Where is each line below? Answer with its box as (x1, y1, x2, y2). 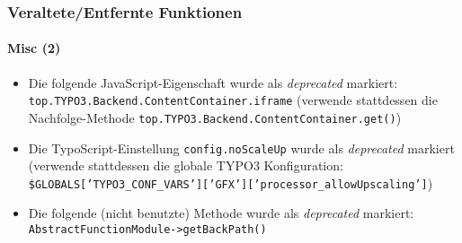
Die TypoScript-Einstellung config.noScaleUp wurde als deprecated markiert (28, 138, 455, 157)
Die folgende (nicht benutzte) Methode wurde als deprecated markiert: (28, 204, 414, 222)
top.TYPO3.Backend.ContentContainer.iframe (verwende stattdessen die (28, 91, 438, 109)
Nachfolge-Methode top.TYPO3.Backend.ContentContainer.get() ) (28, 108, 402, 126)
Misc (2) (7, 39, 61, 57)
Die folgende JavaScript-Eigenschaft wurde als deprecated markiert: (28, 73, 398, 91)
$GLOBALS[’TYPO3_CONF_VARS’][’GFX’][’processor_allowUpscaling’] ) (28, 173, 433, 192)
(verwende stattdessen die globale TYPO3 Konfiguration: (28, 156, 343, 175)
